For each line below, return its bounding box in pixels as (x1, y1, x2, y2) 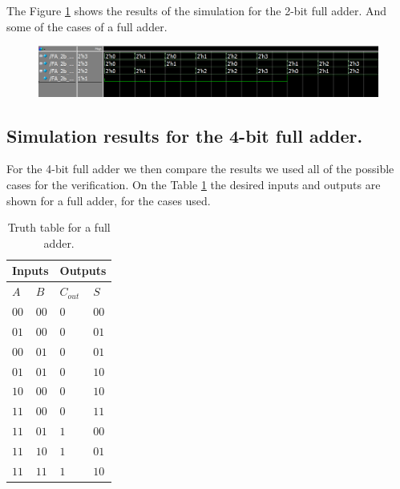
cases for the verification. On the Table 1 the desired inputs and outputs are (6, 176, 381, 192)
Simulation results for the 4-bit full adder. (6, 123, 363, 148)
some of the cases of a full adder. (6, 18, 168, 34)
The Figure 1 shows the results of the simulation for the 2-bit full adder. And (6, 2, 387, 18)
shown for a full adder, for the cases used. (6, 192, 211, 208)
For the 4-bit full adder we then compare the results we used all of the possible (6, 160, 394, 177)
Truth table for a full (7, 219, 111, 236)
